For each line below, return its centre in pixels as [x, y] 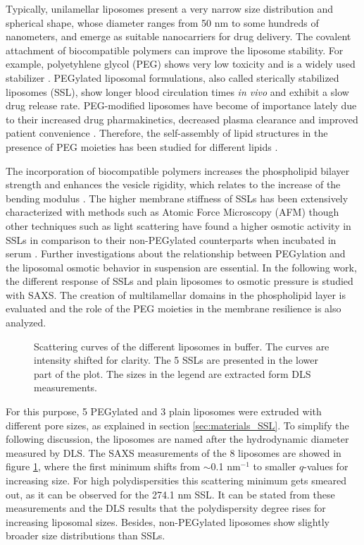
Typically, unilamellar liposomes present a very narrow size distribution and [169, 8]
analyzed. [26, 323]
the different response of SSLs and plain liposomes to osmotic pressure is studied [180, 281]
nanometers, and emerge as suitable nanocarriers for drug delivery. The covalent [178, 36]
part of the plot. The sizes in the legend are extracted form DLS [172, 373]
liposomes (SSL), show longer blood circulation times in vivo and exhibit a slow [177, 91]
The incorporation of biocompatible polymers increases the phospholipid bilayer [178, 170]
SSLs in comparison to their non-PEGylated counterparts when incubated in [171, 239]
